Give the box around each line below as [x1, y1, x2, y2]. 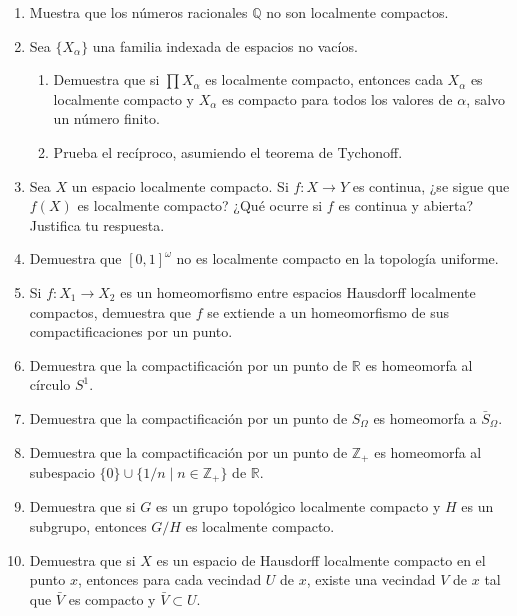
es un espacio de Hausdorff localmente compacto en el [156, 549, 486, 570]
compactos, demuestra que [29, 301, 191, 322]
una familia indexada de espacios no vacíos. [92, 35, 358, 56]
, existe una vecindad [306, 569, 436, 590]
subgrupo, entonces [29, 516, 147, 536]
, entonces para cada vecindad [77, 569, 262, 590]
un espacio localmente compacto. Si [71, 175, 289, 196]
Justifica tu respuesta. [29, 214, 165, 235]
